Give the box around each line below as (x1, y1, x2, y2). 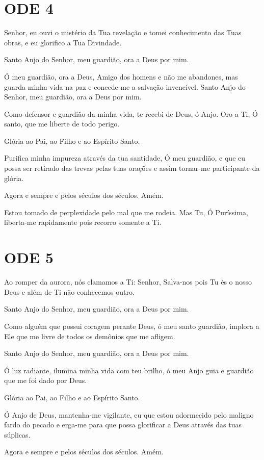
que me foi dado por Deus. (4, 375, 87, 386)
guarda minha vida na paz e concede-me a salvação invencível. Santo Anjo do (4, 81, 246, 92)
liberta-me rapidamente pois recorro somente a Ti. (4, 217, 162, 227)
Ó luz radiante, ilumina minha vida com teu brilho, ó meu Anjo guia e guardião (4, 365, 254, 375)
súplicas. (4, 429, 31, 440)
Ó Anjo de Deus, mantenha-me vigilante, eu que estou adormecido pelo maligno (4, 409, 254, 420)
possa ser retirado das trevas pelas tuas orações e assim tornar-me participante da (4, 163, 260, 173)
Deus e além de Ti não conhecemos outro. (4, 286, 135, 297)
